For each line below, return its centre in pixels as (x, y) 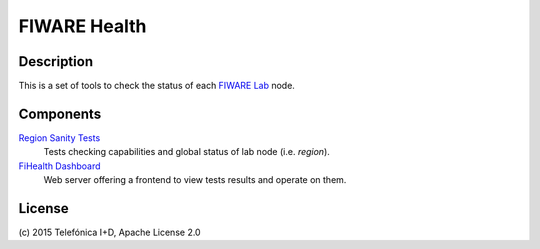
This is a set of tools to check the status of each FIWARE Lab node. (156, 86)
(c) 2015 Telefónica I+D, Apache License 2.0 (109, 232)
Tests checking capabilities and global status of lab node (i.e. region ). (186, 152)
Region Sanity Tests (59, 137)
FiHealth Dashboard (59, 166)
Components (60, 113)
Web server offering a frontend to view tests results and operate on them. (195, 180)
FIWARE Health (82, 26)
